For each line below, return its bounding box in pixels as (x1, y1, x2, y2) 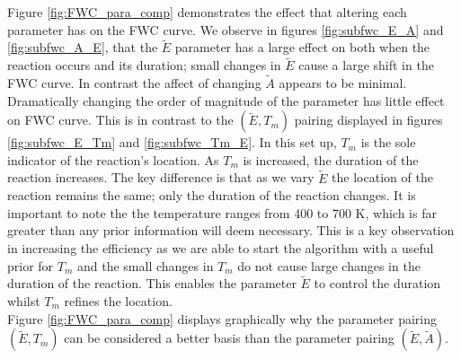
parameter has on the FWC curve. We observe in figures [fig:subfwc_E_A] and (7, 20, 444, 39)
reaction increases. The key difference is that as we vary (7, 168, 315, 187)
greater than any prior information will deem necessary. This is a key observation (7, 221, 455, 240)
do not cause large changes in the (237, 256, 421, 275)
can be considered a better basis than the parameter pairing (64, 328, 395, 347)
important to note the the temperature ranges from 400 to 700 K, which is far (7, 203, 437, 222)
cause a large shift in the (298, 56, 434, 74)
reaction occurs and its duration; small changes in (7, 56, 281, 74)
